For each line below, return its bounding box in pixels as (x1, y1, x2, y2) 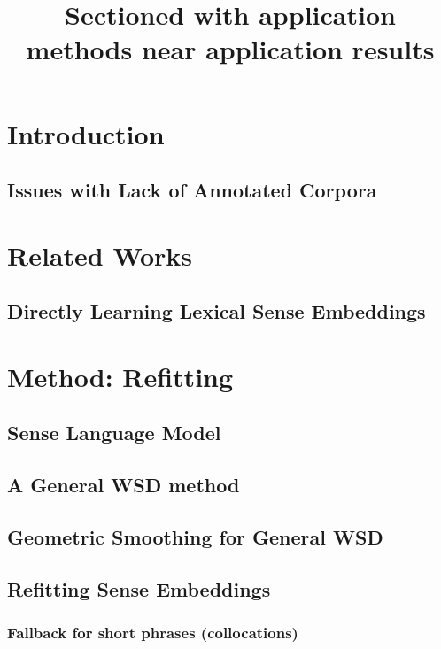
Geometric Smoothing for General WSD (7, 523, 383, 551)
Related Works (7, 236, 193, 273)
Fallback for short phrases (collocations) (7, 622, 298, 644)
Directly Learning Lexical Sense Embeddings (7, 297, 426, 325)
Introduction (7, 115, 165, 151)
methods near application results (26, 31, 435, 67)
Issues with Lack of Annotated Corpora (7, 176, 377, 204)
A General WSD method (7, 471, 240, 498)
